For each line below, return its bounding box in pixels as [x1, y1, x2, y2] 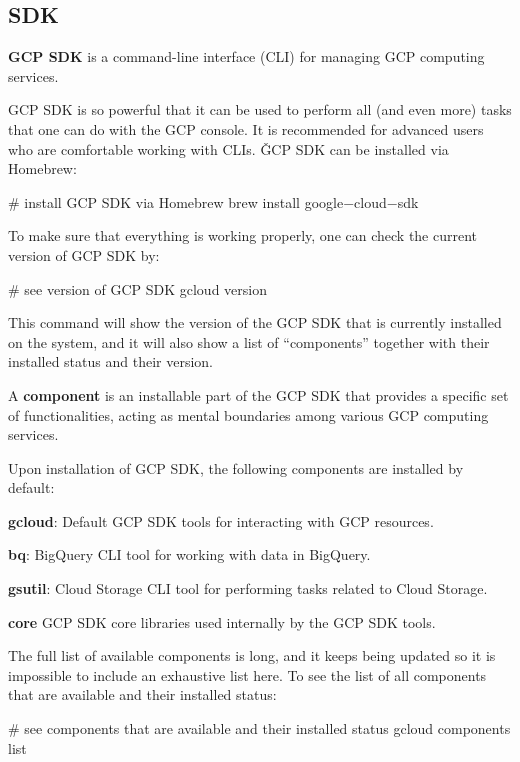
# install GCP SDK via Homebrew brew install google [8, 191, 344, 212]
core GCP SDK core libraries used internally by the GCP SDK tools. [8, 611, 436, 632]
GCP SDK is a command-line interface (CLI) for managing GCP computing [8, 46, 485, 67]
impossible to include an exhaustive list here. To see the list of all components [8, 664, 487, 685]
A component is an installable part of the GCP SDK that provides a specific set [8, 384, 509, 405]
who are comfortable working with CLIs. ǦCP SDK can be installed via [8, 138, 449, 159]
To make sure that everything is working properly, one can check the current [8, 225, 478, 246]
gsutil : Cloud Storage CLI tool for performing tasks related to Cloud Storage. [8, 578, 488, 599]
